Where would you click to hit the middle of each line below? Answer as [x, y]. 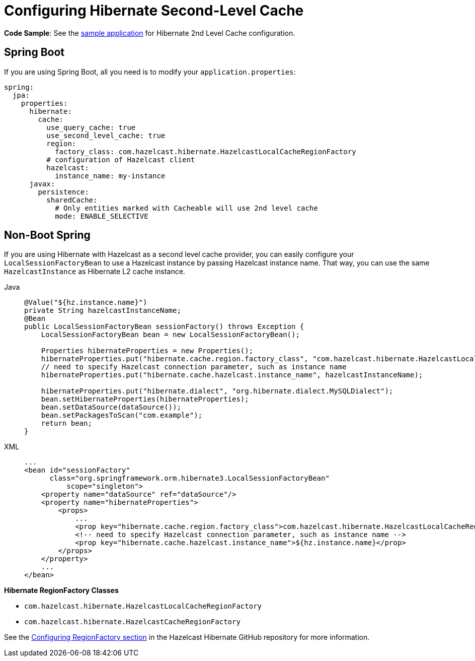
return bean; [66, 423]
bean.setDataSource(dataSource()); [111, 407]
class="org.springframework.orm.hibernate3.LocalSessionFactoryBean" [189, 478]
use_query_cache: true [91, 127]
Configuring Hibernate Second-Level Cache [154, 11]
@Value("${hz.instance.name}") [86, 303]
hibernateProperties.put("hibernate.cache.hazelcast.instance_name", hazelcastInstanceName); [232, 375]
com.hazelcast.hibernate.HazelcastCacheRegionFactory [132, 622]
